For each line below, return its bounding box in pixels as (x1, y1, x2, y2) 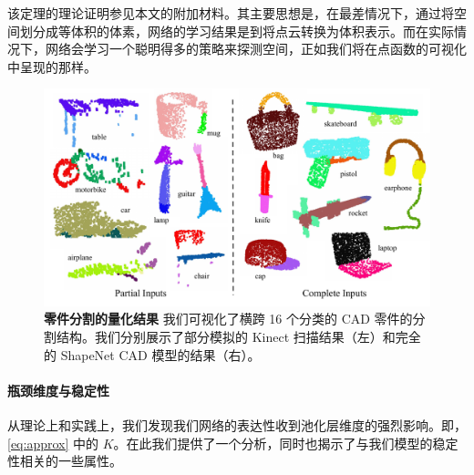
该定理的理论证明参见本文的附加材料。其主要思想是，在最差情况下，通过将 (7, 4, 454, 22)
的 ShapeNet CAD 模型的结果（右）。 (44, 345, 261, 364)
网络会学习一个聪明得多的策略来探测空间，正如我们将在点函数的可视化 (45, 39, 467, 58)
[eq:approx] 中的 (7, 433, 99, 452)
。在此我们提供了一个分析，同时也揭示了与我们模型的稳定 (113, 433, 459, 452)
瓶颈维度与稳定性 (7, 380, 109, 399)
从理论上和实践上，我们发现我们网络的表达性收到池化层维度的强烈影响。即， (7, 416, 467, 435)
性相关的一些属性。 (7, 451, 122, 470)
